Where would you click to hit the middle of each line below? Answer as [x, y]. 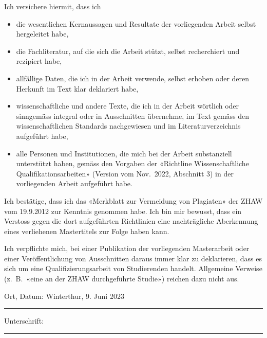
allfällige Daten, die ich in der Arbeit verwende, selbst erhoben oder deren [133, 78]
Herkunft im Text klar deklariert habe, [77, 88]
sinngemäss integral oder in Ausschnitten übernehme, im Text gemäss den [133, 115]
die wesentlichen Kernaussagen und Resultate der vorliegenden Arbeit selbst [136, 23]
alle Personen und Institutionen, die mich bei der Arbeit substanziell [124, 153]
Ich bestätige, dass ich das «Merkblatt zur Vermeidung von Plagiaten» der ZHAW [133, 200]
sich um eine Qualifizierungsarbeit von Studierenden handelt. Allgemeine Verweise [133, 268]
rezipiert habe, [39, 61]
